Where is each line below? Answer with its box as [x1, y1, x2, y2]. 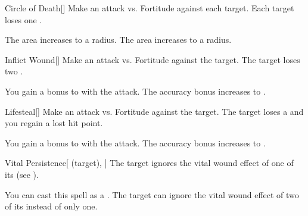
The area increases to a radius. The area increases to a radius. [5, 33, 232, 46]
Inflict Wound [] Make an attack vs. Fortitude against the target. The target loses [5, 53, 300, 65]
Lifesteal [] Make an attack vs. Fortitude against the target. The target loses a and [5, 105, 304, 117]
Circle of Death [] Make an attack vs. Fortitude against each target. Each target [5, 2, 294, 14]
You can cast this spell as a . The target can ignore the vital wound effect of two [5, 188, 299, 201]
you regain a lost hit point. [5, 117, 103, 129]
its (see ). [5, 168, 39, 180]
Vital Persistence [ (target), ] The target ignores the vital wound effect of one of [5, 156, 294, 169]
